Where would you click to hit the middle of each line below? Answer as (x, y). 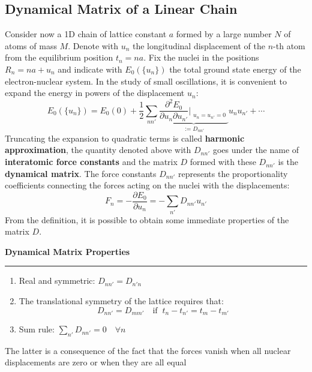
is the (288, 162)
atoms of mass (31, 45)
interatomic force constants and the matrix (91, 162)
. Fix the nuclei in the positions (201, 57)
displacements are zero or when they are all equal (96, 362)
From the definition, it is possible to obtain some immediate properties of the (147, 219)
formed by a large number (224, 34)
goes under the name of (256, 150)
